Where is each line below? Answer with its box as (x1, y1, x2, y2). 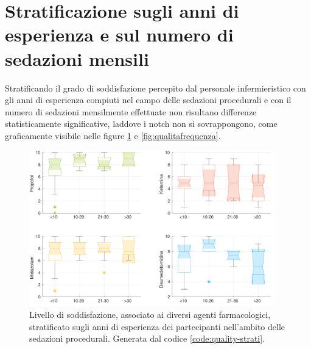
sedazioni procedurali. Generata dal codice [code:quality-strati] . (29, 332, 265, 345)
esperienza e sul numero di (5, 22, 234, 47)
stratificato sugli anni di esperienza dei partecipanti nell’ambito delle (29, 320, 285, 333)
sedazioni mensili (5, 46, 149, 71)
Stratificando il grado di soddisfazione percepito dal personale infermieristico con (5, 81, 306, 94)
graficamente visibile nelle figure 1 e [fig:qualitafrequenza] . (5, 129, 221, 142)
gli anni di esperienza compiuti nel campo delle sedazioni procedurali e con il (5, 93, 292, 106)
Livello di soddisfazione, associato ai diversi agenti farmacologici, (29, 308, 271, 320)
